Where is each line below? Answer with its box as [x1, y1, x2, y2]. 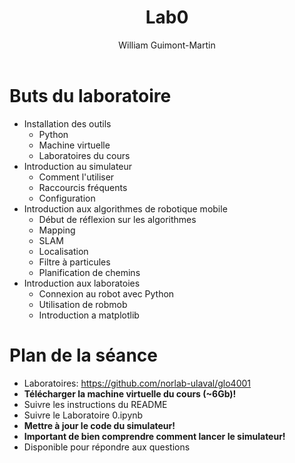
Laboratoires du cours [38, 149, 131, 161]
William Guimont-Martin [118, 39, 216, 51]
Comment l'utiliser [38, 171, 115, 183]
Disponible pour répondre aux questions [23, 441, 191, 453]
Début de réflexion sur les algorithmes [38, 213, 197, 225]
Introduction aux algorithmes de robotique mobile [23, 202, 228, 215]
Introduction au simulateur [23, 160, 133, 172]
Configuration [38, 192, 96, 204]
